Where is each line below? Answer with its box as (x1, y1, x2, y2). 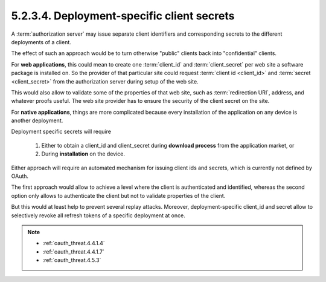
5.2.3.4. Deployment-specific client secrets (11, 9, 235, 22)
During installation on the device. (41, 150, 126, 157)
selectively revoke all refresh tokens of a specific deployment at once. (11, 212, 185, 219)
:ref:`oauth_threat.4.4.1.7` (42, 248, 105, 255)
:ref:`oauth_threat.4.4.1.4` (42, 240, 105, 247)
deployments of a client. (11, 38, 72, 45)
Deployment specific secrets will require (11, 128, 112, 136)
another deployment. (11, 117, 63, 124)
